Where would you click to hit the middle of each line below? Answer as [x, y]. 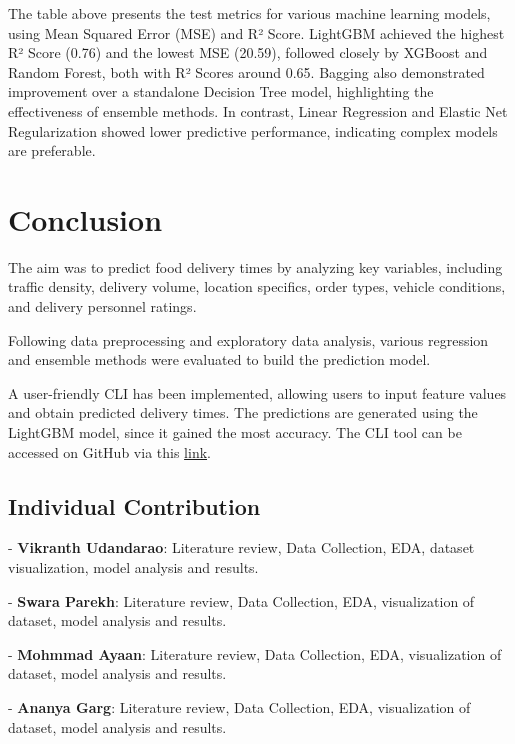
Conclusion [85, 218]
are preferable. [52, 150]
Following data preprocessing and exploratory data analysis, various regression [248, 339]
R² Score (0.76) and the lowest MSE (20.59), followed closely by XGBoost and [248, 52]
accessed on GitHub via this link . [109, 451]
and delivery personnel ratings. [102, 306]
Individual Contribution [134, 505]
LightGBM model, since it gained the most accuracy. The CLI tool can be [235, 432]
